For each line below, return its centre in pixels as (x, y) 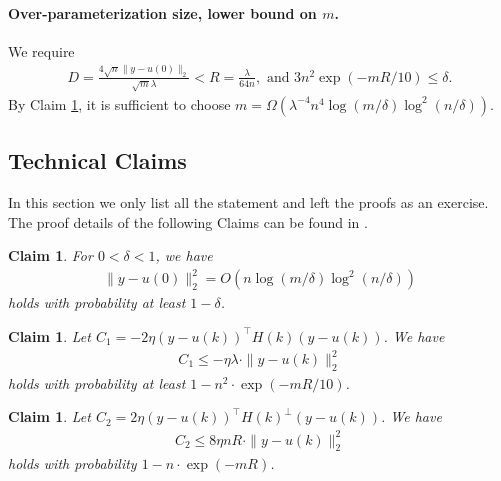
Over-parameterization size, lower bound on (162, 12)
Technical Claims (97, 160)
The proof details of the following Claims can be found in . (188, 221)
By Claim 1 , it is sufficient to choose (119, 103)
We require (41, 50)
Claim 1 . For (50, 255)
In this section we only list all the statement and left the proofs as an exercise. (248, 202)
